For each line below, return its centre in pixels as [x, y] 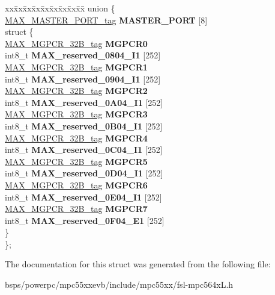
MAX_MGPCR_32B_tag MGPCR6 [76, 185]
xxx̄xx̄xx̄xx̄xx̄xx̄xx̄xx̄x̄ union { [60, 8]
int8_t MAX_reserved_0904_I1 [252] [83, 79]
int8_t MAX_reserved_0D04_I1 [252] [84, 173]
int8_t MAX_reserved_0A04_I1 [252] [84, 102]
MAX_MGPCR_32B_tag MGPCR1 [76, 67]
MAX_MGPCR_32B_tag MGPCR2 [76, 91]
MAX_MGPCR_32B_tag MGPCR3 [76, 114]
